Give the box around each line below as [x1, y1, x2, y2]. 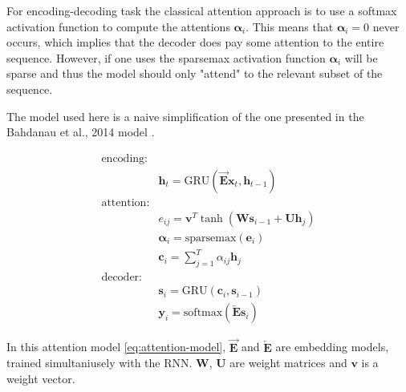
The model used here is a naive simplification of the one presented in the [6, 107, 364, 124]
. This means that [246, 18, 334, 34]
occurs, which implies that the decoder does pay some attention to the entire [6, 34, 384, 51]
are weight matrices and [229, 354, 347, 371]
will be [344, 49, 378, 66]
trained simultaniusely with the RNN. [6, 354, 193, 371]
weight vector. [6, 370, 75, 386]
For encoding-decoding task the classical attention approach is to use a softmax [6, 2, 397, 18]
